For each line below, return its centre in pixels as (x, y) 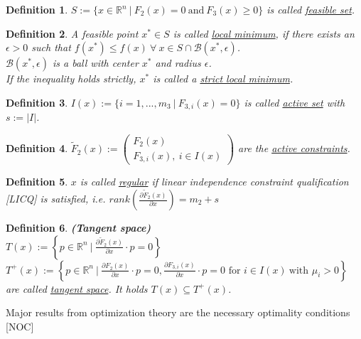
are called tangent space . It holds (77, 288)
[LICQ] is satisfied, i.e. (56, 199)
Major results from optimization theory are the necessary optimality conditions (178, 312)
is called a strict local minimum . (223, 79)
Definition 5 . (37, 182)
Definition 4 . (37, 148)
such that (51, 47)
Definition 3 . (37, 102)
